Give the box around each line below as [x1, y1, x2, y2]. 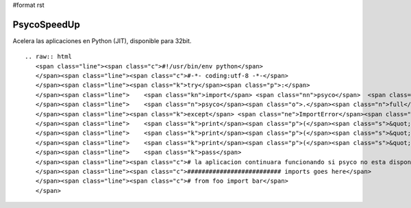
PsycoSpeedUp [12, 18, 80, 30]
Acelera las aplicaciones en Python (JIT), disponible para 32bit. [12, 36, 192, 44]
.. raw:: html [25, 53, 72, 61]
